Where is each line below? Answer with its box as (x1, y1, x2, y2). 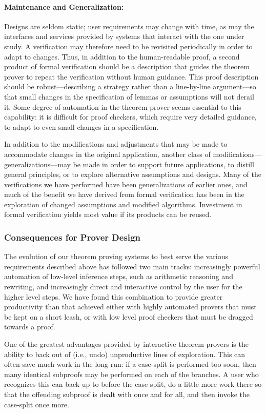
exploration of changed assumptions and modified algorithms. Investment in (4, 199, 242, 209)
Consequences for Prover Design (4, 231, 140, 243)
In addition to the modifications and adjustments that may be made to (4, 139, 228, 149)
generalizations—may (4, 159, 71, 169)
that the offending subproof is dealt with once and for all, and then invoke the (4, 389, 250, 400)
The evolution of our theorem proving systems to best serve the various (4, 251, 228, 262)
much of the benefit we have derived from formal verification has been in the (4, 189, 244, 200)
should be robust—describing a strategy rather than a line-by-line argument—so (4, 81, 256, 92)
